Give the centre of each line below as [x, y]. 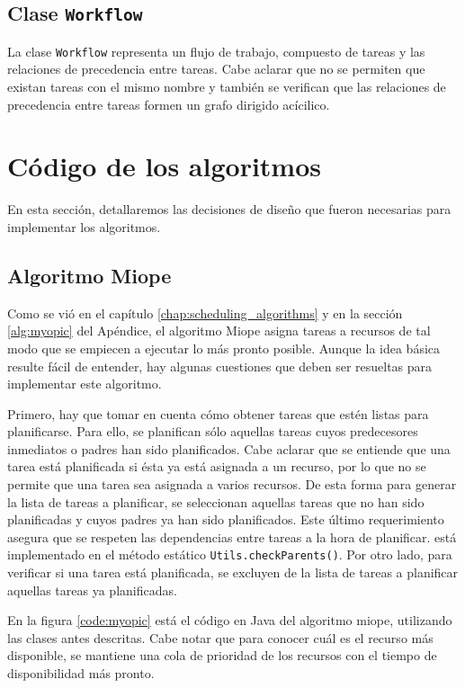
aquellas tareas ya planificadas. [92, 590]
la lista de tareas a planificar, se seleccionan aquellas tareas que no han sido [216, 501]
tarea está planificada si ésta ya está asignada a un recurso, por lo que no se [217, 466]
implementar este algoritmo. [85, 384]
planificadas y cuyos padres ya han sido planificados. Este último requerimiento [226, 519]
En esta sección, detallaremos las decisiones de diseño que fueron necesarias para [229, 209]
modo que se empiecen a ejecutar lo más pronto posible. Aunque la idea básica [224, 348]
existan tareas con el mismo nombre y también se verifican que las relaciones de [227, 87]
